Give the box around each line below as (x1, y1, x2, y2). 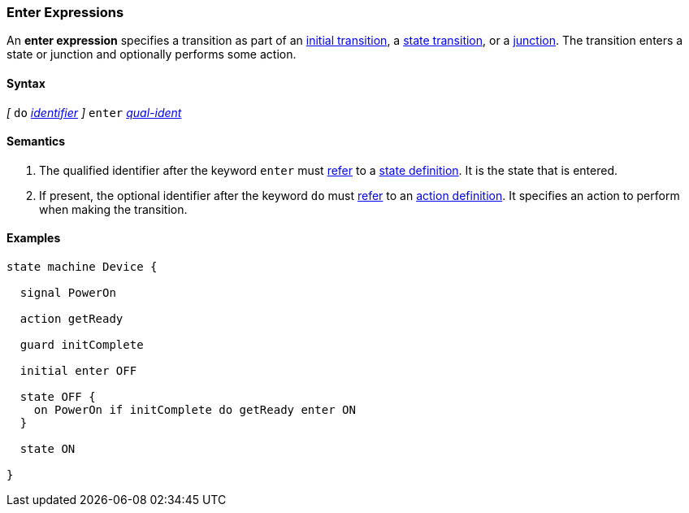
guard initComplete (19, 338, 144, 352)
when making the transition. (39, 202, 188, 216)
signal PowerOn (19, 286, 116, 300)
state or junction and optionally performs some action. (6, 47, 297, 62)
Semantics (6, 134, 66, 149)
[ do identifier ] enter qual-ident (6, 105, 182, 120)
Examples (6, 231, 61, 246)
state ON (19, 442, 76, 456)
